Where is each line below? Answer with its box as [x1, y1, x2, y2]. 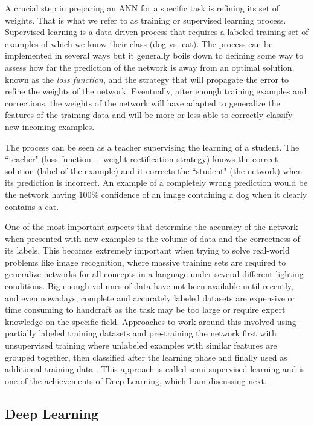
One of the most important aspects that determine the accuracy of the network [5, 220, 298, 233]
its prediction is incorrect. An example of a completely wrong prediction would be [5, 176, 308, 189]
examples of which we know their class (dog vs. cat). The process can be [5, 37, 273, 50]
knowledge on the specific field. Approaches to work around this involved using [5, 315, 296, 327]
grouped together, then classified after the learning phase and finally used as [5, 350, 287, 363]
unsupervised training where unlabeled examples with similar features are [5, 339, 277, 352]
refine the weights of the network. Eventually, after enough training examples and [5, 85, 307, 97]
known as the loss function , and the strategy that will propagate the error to [5, 73, 289, 85]
